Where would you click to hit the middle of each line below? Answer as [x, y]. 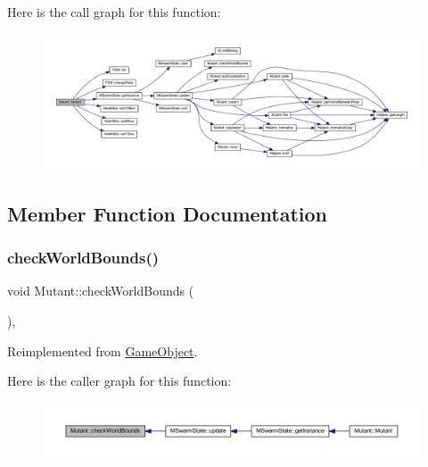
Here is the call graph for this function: [114, 12]
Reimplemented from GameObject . [103, 350]
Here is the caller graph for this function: [119, 381]
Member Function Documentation [168, 213]
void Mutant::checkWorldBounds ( [101, 291]
